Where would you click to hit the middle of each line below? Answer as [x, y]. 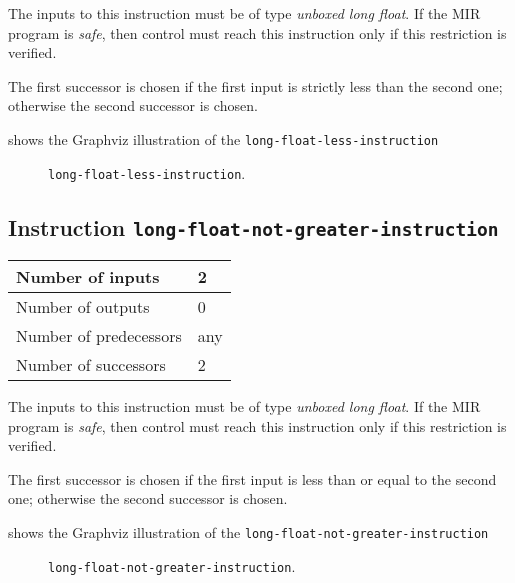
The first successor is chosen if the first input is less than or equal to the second [252, 478]
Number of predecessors [99, 336]
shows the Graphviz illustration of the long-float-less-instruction [223, 138]
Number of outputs [83, 307]
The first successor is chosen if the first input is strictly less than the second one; [255, 85]
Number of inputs [88, 277]
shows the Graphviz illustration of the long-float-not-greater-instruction [248, 532]
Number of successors [91, 365]
